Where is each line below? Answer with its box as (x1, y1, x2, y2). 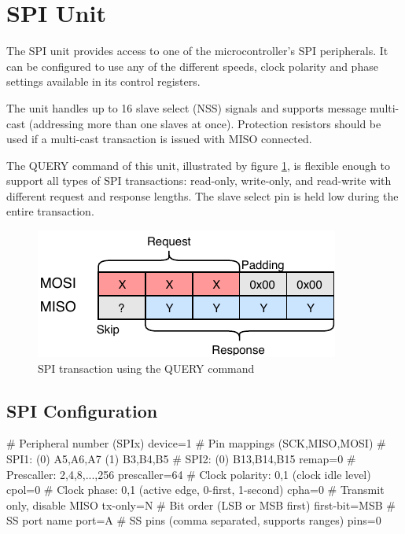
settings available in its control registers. (6, 73, 201, 90)
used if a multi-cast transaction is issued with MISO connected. (6, 131, 312, 147)
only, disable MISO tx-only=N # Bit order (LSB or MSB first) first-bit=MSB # (6, 496, 396, 513)
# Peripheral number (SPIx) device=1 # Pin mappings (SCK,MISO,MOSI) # (6, 435, 386, 451)
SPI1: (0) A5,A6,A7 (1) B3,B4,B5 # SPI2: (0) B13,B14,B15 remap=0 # (6, 451, 356, 467)
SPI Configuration (6, 398, 158, 422)
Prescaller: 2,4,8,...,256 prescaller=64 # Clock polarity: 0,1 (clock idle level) (6, 466, 371, 482)
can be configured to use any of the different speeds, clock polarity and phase (6, 57, 378, 74)
